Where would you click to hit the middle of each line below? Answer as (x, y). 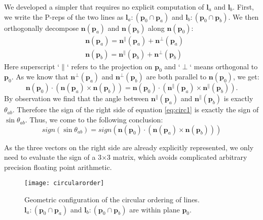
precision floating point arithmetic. (58, 167)
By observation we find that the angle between (77, 98)
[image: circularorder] (64, 183)
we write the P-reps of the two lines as (64, 16)
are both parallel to (176, 77)
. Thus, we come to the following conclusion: (94, 120)
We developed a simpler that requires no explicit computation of (104, 7)
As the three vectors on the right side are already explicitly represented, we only (129, 147)
